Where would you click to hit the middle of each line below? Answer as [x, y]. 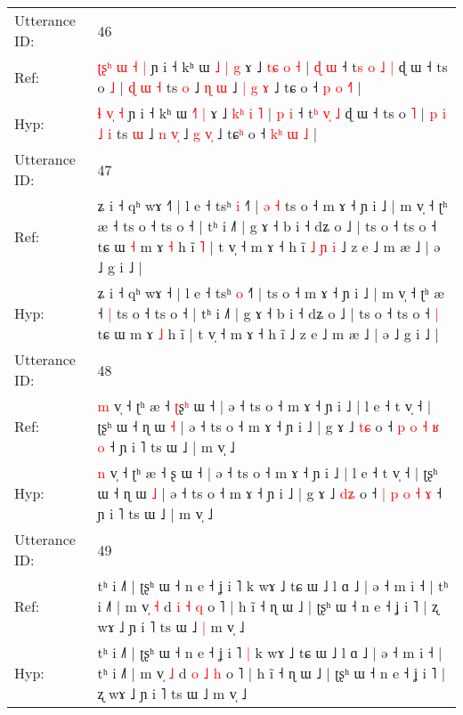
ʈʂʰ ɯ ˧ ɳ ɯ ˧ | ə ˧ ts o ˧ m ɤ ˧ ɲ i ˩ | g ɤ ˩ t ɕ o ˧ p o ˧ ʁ [268, 426]
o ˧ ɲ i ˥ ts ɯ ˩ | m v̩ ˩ [166, 447]
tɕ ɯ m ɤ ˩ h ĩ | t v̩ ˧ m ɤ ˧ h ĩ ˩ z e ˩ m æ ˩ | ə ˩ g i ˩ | [268, 333]
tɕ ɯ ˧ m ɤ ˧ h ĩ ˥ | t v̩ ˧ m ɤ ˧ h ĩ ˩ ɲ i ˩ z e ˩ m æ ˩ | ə [269, 246]
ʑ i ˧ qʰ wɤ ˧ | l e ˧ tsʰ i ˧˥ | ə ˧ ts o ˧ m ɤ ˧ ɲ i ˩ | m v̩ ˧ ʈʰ [272, 205]
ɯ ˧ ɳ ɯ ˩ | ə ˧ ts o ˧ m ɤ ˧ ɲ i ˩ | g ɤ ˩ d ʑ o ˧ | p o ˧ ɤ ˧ [270, 493]
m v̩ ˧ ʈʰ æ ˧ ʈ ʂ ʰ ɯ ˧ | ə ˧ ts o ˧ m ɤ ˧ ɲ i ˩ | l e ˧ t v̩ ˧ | [264, 406]
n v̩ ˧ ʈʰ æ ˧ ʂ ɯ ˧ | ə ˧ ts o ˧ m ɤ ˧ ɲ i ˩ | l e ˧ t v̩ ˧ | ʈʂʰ [268, 472]
